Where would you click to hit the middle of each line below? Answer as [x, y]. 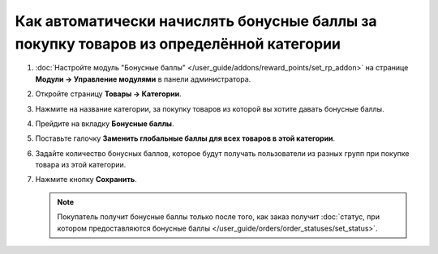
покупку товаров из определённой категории [178, 44]
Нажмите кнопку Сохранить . [86, 180]
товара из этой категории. [81, 165]
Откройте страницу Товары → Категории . [108, 94]
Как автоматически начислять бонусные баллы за [196, 21]
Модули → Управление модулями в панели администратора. [143, 79]
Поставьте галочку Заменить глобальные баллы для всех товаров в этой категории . [185, 138]
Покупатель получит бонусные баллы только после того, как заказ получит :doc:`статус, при [219, 217]
